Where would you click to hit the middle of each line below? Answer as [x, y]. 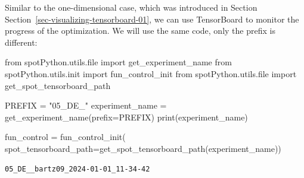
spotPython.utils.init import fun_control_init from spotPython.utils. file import [151, 73]
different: [21, 42]
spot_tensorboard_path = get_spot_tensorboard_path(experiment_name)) [143, 148]
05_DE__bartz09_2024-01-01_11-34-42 [77, 169]
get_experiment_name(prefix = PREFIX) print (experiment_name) [126, 117]
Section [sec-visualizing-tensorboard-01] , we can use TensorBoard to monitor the [152, 19]
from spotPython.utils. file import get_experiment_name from [118, 62]
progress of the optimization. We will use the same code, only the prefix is [140, 31]
